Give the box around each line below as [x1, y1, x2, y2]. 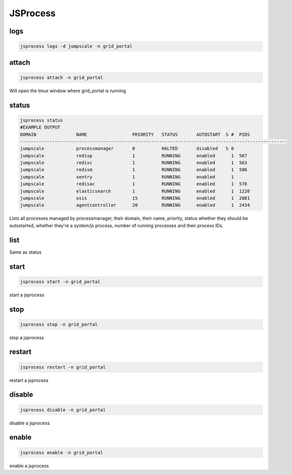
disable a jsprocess [9, 420, 50, 426]
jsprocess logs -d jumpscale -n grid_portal [20, 44, 133, 49]
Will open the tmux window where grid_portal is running [9, 88, 126, 94]
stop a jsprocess [9, 334, 44, 340]
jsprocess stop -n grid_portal [20, 322, 98, 327]
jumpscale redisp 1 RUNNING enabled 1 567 [20, 152, 248, 159]
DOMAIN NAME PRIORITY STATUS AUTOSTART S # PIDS [20, 132, 250, 137]
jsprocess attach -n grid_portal [20, 74, 103, 81]
